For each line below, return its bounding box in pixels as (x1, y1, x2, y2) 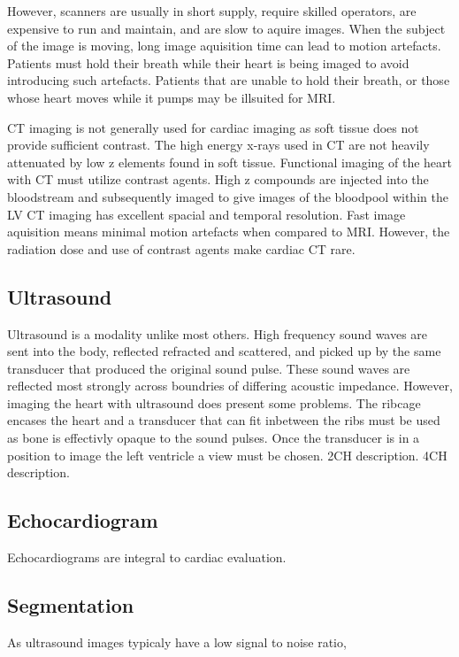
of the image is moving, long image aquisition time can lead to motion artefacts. (7, 36, 441, 55)
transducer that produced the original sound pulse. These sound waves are (7, 359, 410, 377)
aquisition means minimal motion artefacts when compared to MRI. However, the (7, 222, 450, 241)
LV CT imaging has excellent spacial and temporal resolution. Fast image (7, 205, 406, 223)
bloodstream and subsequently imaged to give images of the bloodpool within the (7, 187, 448, 205)
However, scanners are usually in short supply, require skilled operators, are (7, 2, 417, 19)
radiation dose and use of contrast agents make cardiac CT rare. (7, 239, 356, 258)
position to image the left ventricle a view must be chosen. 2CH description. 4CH (7, 445, 448, 464)
